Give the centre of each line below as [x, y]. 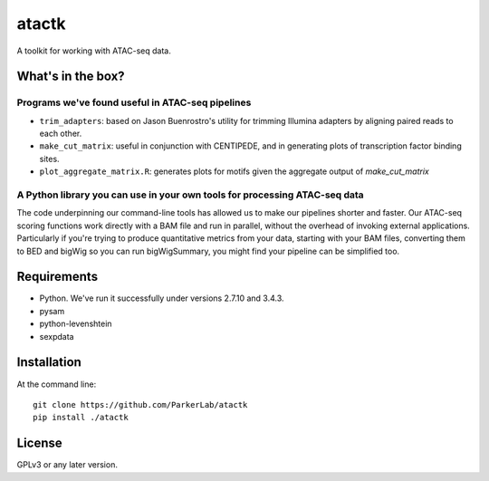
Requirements [58, 277]
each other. [61, 134]
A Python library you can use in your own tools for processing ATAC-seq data [190, 195]
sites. [49, 159]
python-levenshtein [76, 324]
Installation [49, 362]
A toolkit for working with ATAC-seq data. [94, 51]
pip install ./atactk [81, 418]
